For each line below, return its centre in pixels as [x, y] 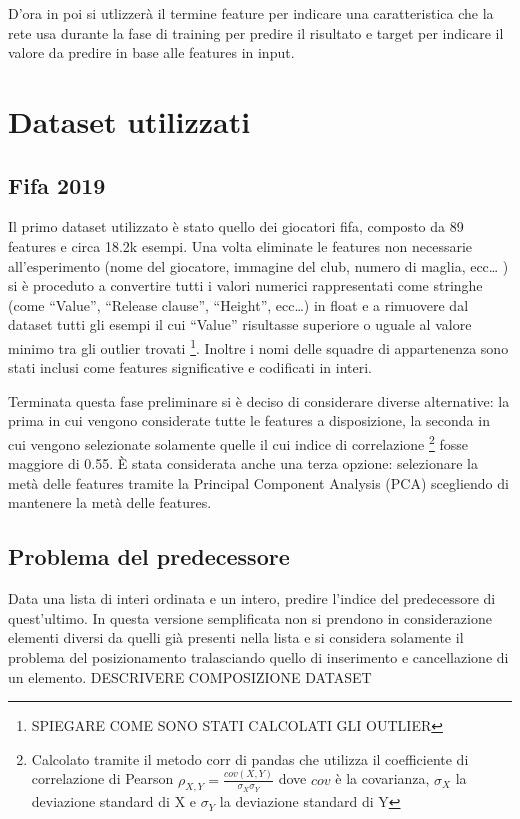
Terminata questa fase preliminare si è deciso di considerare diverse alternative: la [259, 400]
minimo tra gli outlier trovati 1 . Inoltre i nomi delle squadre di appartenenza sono [258, 346]
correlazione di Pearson [102, 778]
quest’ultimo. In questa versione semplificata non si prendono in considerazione [250, 617]
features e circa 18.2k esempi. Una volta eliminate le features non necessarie [240, 245]
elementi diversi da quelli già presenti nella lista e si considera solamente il [236, 637]
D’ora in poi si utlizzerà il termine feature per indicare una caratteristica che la [251, 13]
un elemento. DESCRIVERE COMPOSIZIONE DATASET [190, 676]
